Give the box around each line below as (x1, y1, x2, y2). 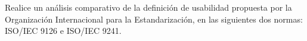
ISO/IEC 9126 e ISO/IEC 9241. (5, 24, 122, 37)
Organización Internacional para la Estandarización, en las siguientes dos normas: (5, 12, 303, 25)
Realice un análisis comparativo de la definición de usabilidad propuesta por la (5, 1, 292, 13)
